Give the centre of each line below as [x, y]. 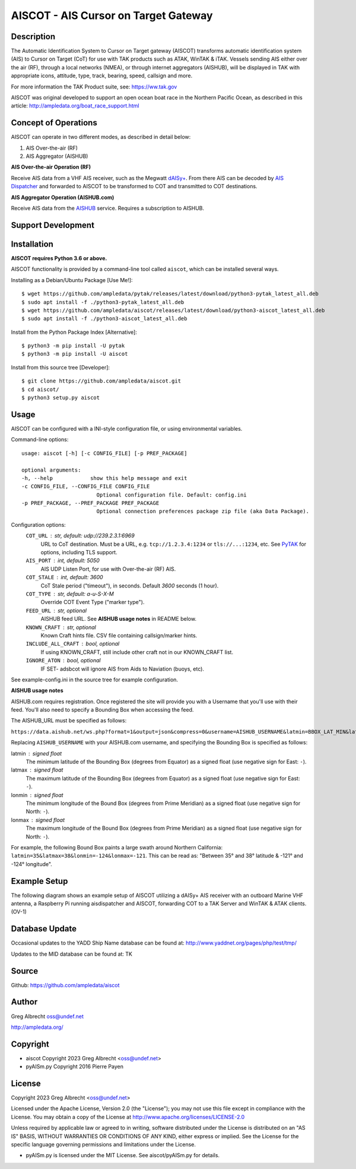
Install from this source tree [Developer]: [60, 367]
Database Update [44, 929]
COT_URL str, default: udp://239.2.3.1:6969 [80, 536]
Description [33, 37]
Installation [32, 244]
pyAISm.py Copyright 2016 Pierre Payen [75, 1067]
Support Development [53, 225]
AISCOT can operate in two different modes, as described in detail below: [101, 137]
